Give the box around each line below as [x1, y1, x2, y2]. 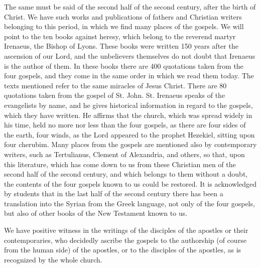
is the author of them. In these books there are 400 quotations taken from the [4, 60, 243, 71]
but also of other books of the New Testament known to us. [4, 208, 188, 218]
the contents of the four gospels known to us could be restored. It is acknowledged [4, 178, 256, 189]
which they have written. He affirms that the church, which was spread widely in [4, 109, 252, 120]
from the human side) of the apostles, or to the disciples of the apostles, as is [4, 244, 241, 255]
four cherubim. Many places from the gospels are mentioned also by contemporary [4, 139, 257, 150]
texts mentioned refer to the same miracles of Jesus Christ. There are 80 [4, 80, 227, 90]
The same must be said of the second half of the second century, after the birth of [4, 2, 256, 12]
